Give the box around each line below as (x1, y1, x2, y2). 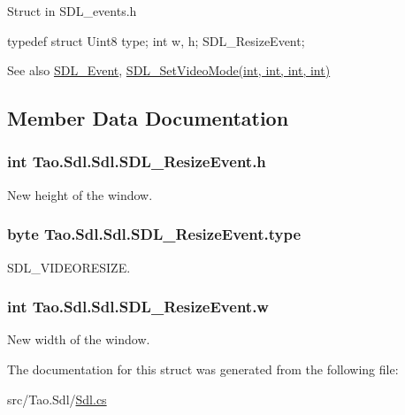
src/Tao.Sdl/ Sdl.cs (7, 389, 107, 408)
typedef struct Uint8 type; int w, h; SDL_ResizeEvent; (7, 31, 305, 50)
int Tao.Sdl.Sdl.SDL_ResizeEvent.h (7, 150, 266, 173)
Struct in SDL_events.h (7, 2, 137, 19)
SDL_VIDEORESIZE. (7, 257, 131, 276)
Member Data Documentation (7, 104, 289, 132)
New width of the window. (7, 330, 150, 349)
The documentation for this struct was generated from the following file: (7, 360, 399, 378)
